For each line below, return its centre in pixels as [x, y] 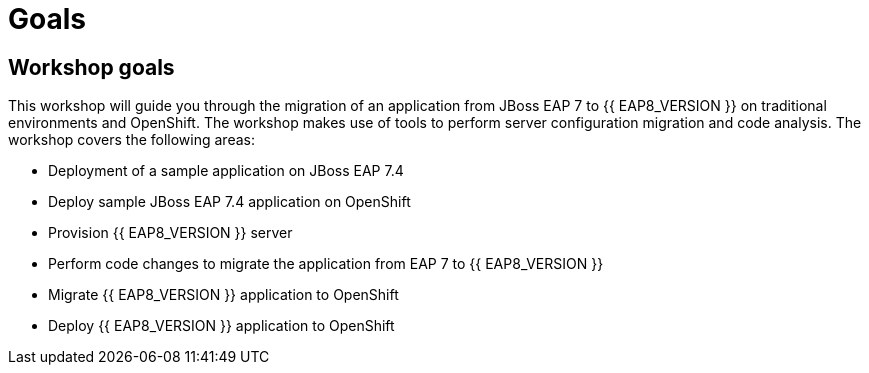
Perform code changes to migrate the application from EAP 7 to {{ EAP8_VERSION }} [326, 264]
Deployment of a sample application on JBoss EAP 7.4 [226, 171]
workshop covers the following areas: [131, 140]
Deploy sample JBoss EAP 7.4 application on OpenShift [229, 202]
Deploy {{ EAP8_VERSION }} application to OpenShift [221, 326]
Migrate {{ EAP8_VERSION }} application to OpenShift [223, 295]
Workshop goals [91, 67]
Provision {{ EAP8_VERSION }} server [170, 233]
